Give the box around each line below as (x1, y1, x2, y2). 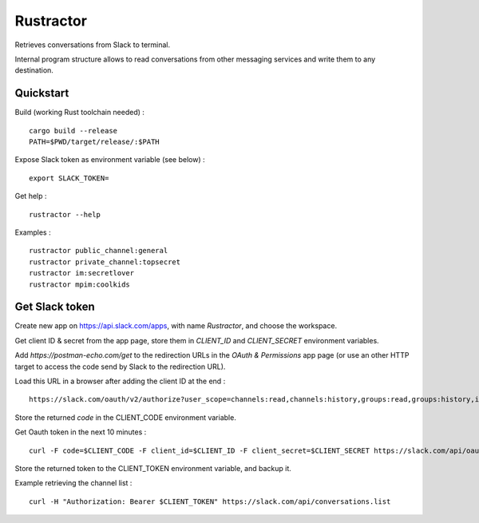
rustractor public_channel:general (29, 246, 168, 256)
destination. (14, 65, 53, 75)
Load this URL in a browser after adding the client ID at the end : (14, 376, 226, 386)
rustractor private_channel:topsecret (29, 257, 181, 267)
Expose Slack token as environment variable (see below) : (14, 155, 205, 164)
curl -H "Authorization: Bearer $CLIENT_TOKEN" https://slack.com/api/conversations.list (29, 497, 391, 506)
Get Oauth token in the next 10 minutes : (14, 427, 147, 437)
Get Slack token (14, 300, 95, 314)
